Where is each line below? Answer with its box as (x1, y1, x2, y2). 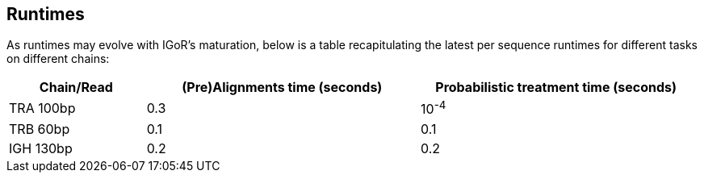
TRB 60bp (9, 120, 70, 137)
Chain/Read (39, 79, 113, 96)
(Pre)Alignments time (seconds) (182, 79, 383, 96)
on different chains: (6, 52, 110, 66)
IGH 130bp (9, 139, 73, 156)
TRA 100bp (9, 100, 76, 117)
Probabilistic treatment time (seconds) (435, 79, 677, 96)
